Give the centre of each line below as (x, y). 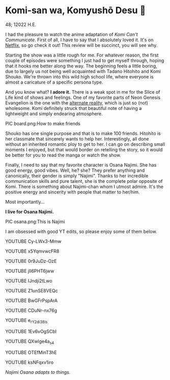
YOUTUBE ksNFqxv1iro (30, 362)
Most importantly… (25, 202)
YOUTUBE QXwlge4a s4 (30, 342)
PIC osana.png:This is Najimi (35, 222)
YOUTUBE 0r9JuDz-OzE (31, 261)
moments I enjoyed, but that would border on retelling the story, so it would (84, 149)
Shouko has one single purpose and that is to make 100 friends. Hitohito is (83, 133)
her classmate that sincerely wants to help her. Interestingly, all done (77, 139)
